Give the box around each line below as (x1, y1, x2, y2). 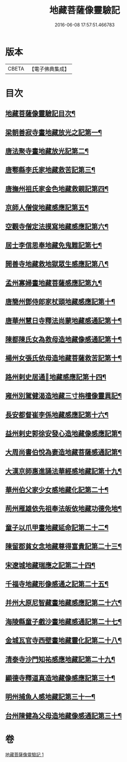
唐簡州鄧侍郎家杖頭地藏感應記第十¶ (5, 298, 115, 306)
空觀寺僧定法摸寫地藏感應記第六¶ (5, 222, 109, 231)
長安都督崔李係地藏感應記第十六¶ (5, 410, 109, 419)
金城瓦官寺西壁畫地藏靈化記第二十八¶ (5, 636, 122, 645)
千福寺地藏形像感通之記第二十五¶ (5, 580, 109, 589)
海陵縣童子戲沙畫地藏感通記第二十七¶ (5, 617, 122, 626)
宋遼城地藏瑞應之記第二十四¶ (5, 561, 96, 569)
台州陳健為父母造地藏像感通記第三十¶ (5, 711, 122, 720)
